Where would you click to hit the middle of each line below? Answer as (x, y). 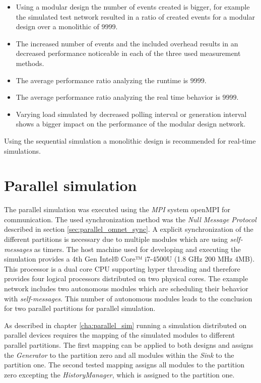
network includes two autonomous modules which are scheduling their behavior (126, 288)
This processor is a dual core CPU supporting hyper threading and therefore (122, 268)
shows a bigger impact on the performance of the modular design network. (131, 124)
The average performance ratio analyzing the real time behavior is (118, 97)
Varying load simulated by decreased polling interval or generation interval (131, 114)
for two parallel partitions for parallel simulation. (80, 308)
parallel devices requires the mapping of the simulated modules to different (120, 335)
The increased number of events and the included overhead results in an (127, 43)
